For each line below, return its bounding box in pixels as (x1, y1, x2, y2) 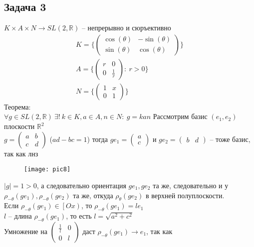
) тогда (87, 133, 108, 144)
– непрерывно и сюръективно (81, 22, 171, 33)
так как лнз (4, 148, 38, 158)
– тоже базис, (210, 133, 251, 144)
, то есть (66, 211, 92, 221)
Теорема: (4, 101, 31, 112)
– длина (8, 211, 32, 221)
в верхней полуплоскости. (145, 190, 225, 200)
